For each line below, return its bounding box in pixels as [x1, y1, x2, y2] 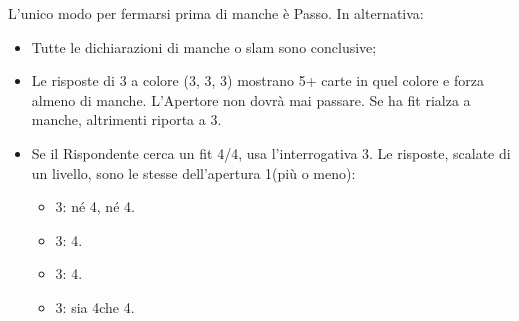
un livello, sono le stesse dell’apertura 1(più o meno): [31, 162, 356, 183]
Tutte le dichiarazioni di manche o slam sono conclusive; [31, 36, 377, 57]
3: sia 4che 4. [55, 296, 135, 317]
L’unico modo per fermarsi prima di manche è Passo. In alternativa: [8, 3, 424, 23]
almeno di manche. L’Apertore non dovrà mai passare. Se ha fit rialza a [31, 89, 471, 110]
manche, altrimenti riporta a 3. [31, 109, 222, 130]
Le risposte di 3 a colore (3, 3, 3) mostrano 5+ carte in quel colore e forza [31, 70, 484, 91]
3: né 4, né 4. [55, 196, 135, 217]
